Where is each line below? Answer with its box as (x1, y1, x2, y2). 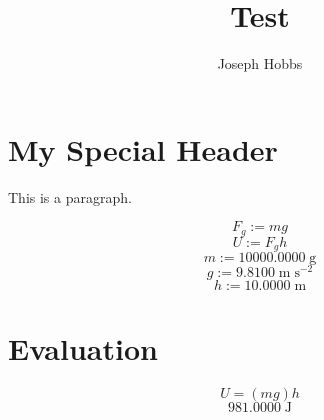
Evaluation (8, 328, 158, 369)
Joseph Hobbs (217, 53, 303, 74)
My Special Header (8, 128, 278, 169)
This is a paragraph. (8, 186, 132, 207)
